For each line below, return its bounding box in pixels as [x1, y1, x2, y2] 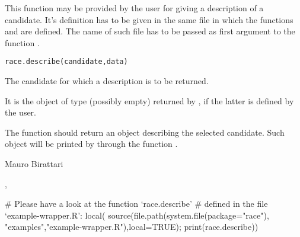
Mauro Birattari [5, 158, 63, 169]
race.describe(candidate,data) [5, 57, 128, 66]
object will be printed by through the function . [5, 137, 178, 150]
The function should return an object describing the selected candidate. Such [5, 126, 285, 138]
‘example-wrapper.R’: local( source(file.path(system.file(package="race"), [5, 209, 269, 221]
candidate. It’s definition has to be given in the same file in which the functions [5, 13, 293, 25]
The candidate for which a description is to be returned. [5, 75, 209, 87]
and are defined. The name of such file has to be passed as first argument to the [5, 25, 295, 37]
